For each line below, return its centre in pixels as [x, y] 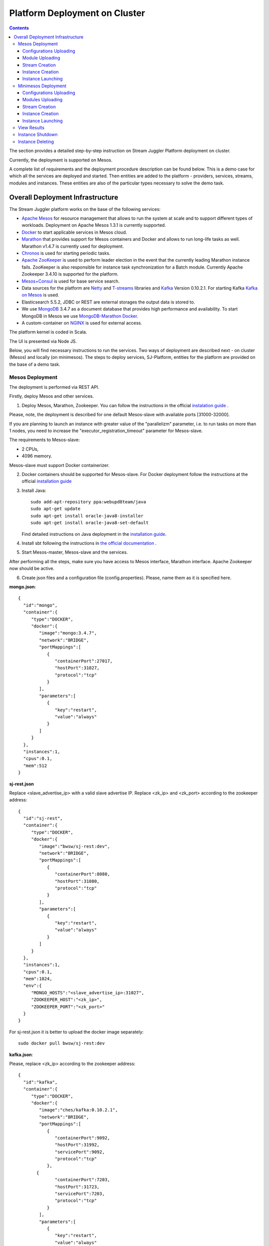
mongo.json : [23, 587]
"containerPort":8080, [83, 874]
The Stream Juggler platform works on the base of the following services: [85, 209]
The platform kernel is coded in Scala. [48, 332]
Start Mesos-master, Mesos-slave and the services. [75, 552]
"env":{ [32, 986]
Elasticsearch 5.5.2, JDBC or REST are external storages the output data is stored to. [108, 302]
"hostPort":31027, [77, 668]
